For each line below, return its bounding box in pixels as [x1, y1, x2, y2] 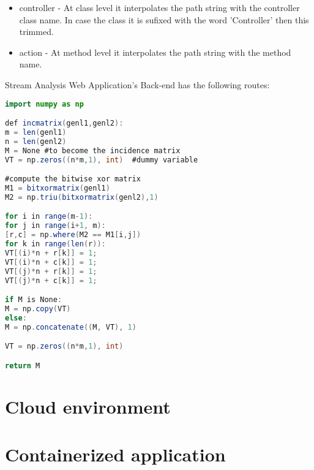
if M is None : [5, 295, 62, 305]
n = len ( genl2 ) [5, 137, 67, 146]
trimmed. [19, 25, 54, 38]
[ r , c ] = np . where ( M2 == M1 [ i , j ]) [5, 230, 141, 240]
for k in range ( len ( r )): [5, 240, 106, 249]
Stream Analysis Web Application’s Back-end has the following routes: [5, 78, 270, 91]
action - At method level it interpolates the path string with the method [19, 45, 291, 58]
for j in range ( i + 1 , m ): [5, 221, 106, 230]
